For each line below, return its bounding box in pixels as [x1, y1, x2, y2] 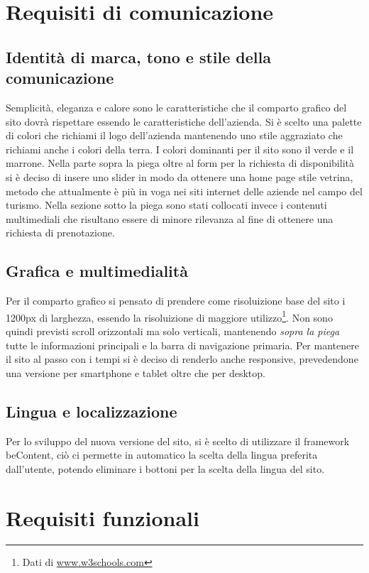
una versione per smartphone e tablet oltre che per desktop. [6, 365, 265, 380]
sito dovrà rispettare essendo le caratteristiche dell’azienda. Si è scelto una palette [6, 114, 362, 129]
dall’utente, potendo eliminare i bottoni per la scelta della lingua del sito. [6, 461, 325, 476]
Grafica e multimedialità [6, 260, 188, 282]
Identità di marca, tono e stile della [6, 45, 271, 67]
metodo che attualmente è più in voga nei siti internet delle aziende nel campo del [6, 183, 363, 198]
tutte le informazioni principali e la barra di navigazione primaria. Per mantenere [6, 337, 359, 352]
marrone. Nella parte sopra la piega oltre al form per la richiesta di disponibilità [6, 155, 354, 170]
